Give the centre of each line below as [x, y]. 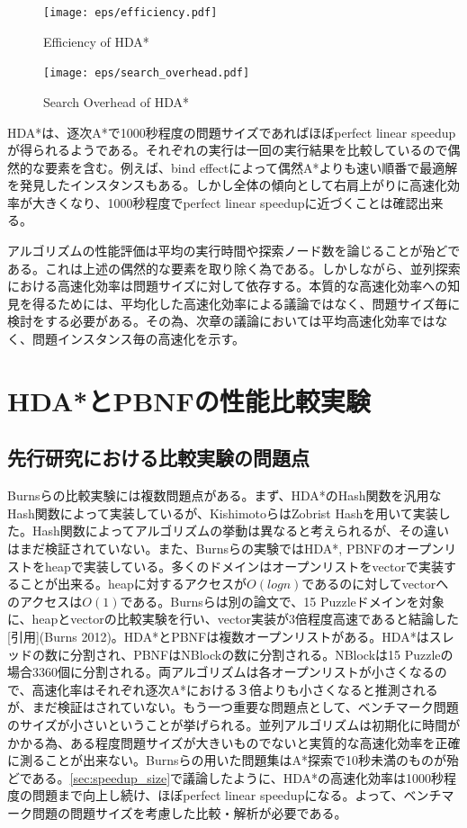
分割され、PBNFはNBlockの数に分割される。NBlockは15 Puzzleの [261, 654]
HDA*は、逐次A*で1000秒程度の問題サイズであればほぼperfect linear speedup [232, 132]
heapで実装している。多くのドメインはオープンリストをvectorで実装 [244, 566]
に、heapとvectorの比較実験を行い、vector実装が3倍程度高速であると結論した [233, 619]
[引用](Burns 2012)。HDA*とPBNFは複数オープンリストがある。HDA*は [218, 636]
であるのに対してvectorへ [375, 584]
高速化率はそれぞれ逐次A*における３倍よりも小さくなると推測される [235, 689]
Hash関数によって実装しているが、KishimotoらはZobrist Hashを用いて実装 [223, 513]
